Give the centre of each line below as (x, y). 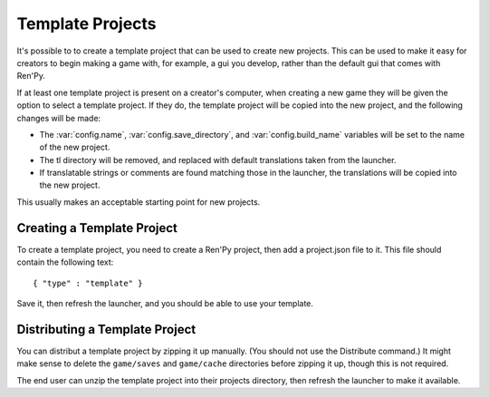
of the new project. (75, 147)
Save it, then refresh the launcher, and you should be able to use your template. (165, 303)
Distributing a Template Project (106, 329)
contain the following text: (65, 262)
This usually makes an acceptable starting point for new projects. (139, 202)
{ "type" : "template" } (88, 283)
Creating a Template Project (97, 228)
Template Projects (87, 24)
